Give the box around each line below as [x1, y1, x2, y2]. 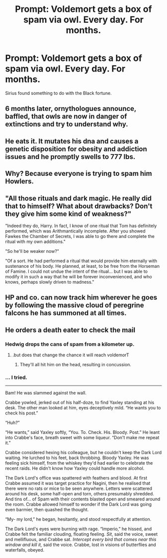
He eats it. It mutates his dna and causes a [5, 137, 139, 145]
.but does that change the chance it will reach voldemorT [12, 352, 129, 358]
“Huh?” [5, 420, 20, 426]
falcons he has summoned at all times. [5, 309, 127, 318]
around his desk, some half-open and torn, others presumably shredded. [5, 491, 154, 497]
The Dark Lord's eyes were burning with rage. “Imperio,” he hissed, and [5, 526, 152, 532]
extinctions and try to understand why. [5, 120, 128, 129]
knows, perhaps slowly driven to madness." [5, 279, 94, 285]
